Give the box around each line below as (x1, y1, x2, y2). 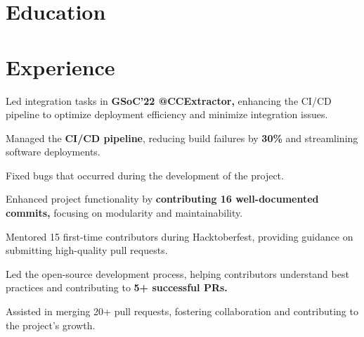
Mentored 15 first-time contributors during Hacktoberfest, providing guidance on (6, 229, 353, 243)
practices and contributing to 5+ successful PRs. (6, 280, 228, 295)
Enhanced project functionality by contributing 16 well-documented (6, 191, 319, 206)
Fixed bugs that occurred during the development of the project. (6, 167, 284, 182)
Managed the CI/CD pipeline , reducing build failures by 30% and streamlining (6, 130, 358, 145)
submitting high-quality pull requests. (6, 243, 168, 257)
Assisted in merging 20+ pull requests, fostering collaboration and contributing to (6, 304, 358, 319)
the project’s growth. (6, 317, 96, 332)
